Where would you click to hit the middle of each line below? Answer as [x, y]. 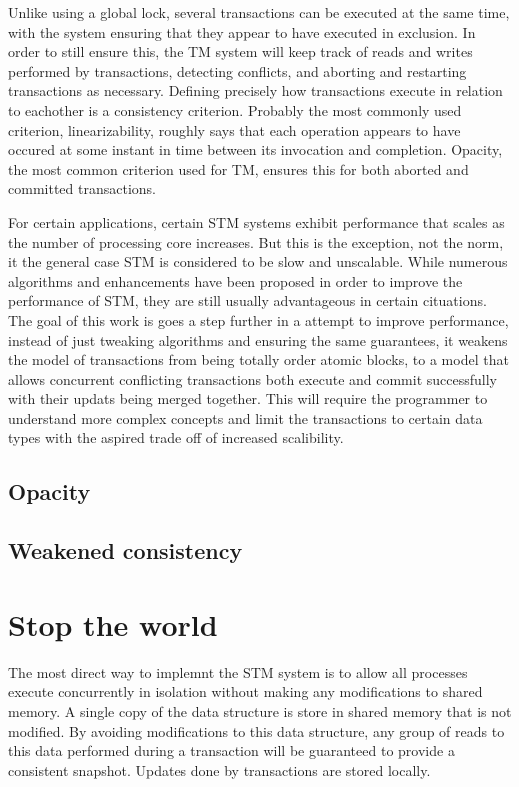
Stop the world [113, 623]
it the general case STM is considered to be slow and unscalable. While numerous [258, 261]
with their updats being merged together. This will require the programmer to [248, 398]
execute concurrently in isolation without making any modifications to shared [245, 691]
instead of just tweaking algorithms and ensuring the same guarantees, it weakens [258, 339]
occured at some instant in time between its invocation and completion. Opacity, [255, 149]
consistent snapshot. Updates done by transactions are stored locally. [219, 769]
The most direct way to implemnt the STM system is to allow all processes [238, 671]
